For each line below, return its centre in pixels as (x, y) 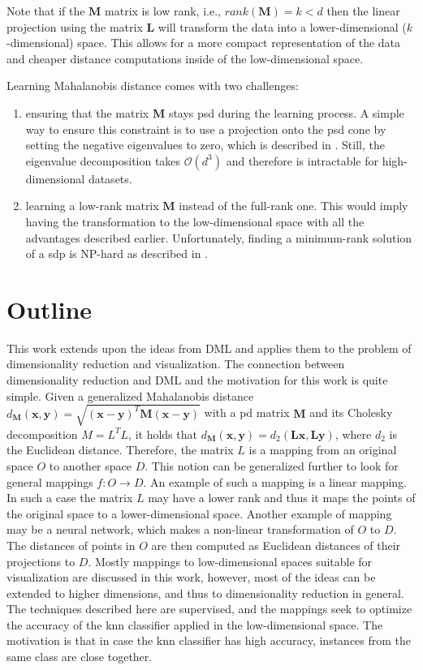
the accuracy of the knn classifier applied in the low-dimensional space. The (195, 624)
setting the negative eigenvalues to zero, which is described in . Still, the (205, 145)
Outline (50, 309)
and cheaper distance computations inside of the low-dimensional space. (185, 58)
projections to (41, 561)
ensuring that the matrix (87, 112)
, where (353, 434)
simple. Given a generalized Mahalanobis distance (130, 395)
